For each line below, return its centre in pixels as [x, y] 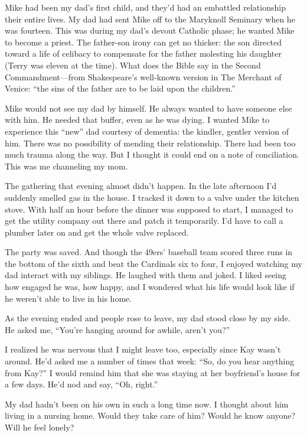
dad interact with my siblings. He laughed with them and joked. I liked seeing [146, 275]
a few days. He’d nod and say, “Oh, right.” [81, 384]
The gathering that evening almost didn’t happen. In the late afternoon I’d [141, 186]
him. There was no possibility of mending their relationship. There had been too [150, 143]
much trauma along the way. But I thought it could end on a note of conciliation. [152, 154]
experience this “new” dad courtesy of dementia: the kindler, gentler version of [147, 131]
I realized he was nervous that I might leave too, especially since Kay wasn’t [143, 349]
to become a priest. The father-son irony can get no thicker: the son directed [143, 42]
